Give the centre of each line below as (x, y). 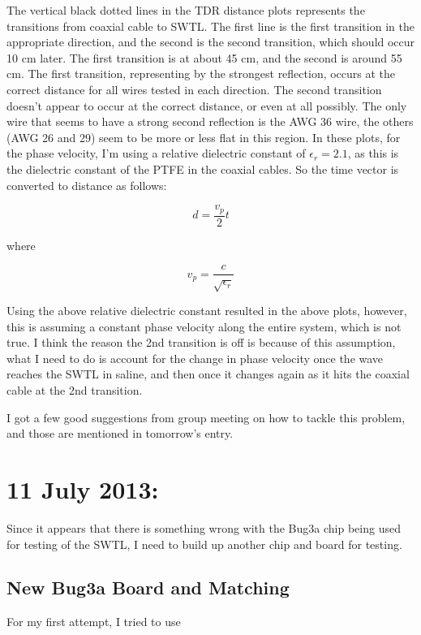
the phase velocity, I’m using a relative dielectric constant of (156, 153)
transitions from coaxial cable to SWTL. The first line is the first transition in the (210, 26)
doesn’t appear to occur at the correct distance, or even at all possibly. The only (207, 105)
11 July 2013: (83, 488)
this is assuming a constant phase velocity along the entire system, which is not (204, 326)
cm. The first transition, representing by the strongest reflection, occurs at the (201, 73)
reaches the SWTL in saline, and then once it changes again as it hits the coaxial (208, 374)
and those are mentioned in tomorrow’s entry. (120, 433)
